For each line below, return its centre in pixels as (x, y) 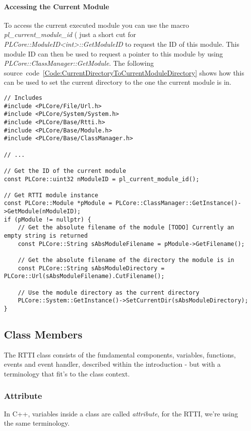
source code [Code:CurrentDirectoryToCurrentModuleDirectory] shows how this (124, 72)
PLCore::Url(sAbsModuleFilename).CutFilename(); (84, 276)
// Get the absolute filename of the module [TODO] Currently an (126, 228)
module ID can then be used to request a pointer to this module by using (114, 53)
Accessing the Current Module (57, 6)
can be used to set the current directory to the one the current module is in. (118, 82)
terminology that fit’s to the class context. (67, 374)
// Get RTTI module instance (51, 195)
